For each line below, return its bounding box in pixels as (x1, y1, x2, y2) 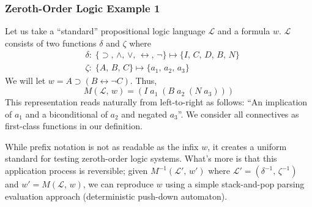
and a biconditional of (25, 107, 108, 120)
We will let (5, 74, 46, 87)
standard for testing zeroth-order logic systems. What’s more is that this (5, 152, 277, 165)
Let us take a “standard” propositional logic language (5, 24, 206, 37)
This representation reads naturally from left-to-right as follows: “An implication (5, 96, 308, 108)
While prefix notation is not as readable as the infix (5, 140, 199, 152)
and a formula (217, 24, 270, 37)
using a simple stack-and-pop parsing (165, 178, 305, 190)
